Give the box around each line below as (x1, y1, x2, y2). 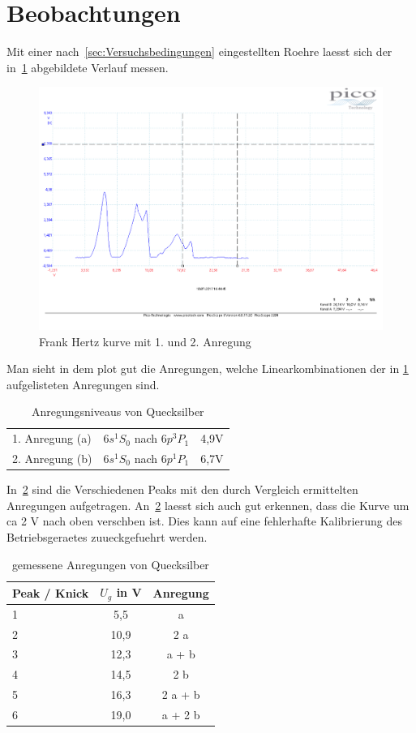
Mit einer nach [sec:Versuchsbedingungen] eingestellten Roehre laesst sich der (6, 43, 392, 60)
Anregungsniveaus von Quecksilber (31, 403, 204, 420)
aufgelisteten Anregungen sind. (6, 375, 160, 392)
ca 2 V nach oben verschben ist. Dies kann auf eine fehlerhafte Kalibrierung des (6, 512, 402, 529)
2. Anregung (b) (12, 450, 92, 467)
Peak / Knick (12, 584, 89, 601)
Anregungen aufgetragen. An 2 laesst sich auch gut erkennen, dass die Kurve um (6, 496, 410, 513)
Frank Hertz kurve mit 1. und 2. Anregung (39, 332, 251, 349)
